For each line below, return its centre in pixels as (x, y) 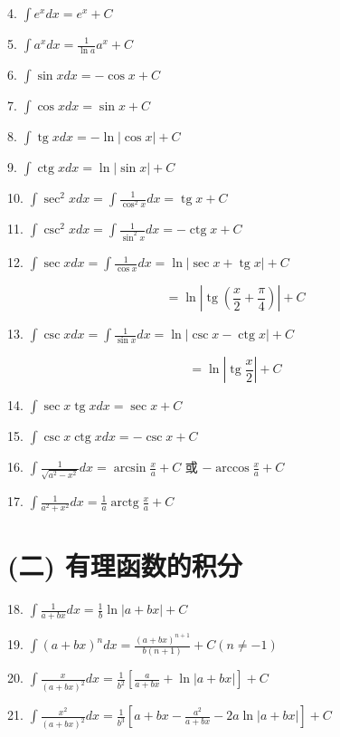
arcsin (130, 469)
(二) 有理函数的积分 (125, 565)
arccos (232, 469)
